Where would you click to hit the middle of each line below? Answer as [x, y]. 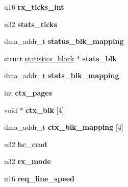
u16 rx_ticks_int [34, 7]
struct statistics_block [39, 58]
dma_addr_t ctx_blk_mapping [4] [64, 127]
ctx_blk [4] [45, 110]
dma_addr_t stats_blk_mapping [62, 75]
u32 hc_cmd [26, 144]
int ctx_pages [28, 92]
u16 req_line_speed [40, 178]
